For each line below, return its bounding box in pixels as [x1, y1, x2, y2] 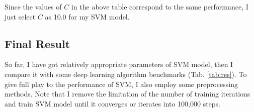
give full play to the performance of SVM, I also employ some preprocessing [5, 78, 238, 89]
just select [5, 11, 36, 21]
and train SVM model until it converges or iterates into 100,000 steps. [5, 98, 221, 108]
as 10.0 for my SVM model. [45, 11, 130, 21]
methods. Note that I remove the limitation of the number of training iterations [5, 88, 250, 99]
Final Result [5, 35, 70, 51]
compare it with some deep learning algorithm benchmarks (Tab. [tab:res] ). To [5, 68, 247, 79]
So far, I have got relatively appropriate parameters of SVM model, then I [5, 59, 233, 69]
